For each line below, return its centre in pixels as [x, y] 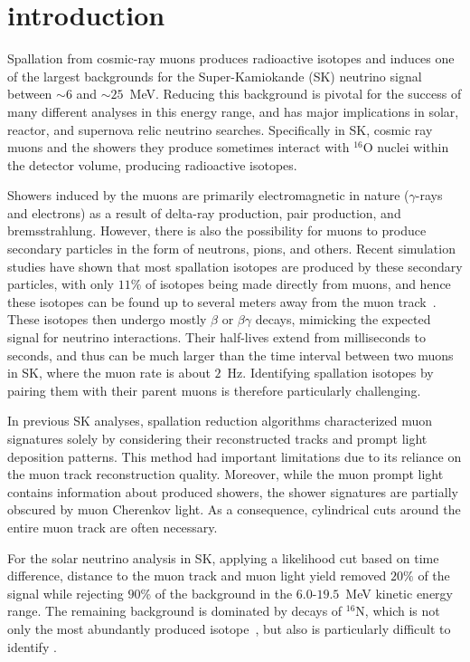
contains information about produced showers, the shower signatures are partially [233, 491]
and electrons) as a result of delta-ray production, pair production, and [204, 212]
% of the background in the [216, 593]
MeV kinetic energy [399, 593]
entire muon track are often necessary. [113, 527]
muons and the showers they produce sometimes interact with [179, 147]
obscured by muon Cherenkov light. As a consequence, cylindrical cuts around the [234, 509]
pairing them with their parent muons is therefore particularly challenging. [214, 390]
